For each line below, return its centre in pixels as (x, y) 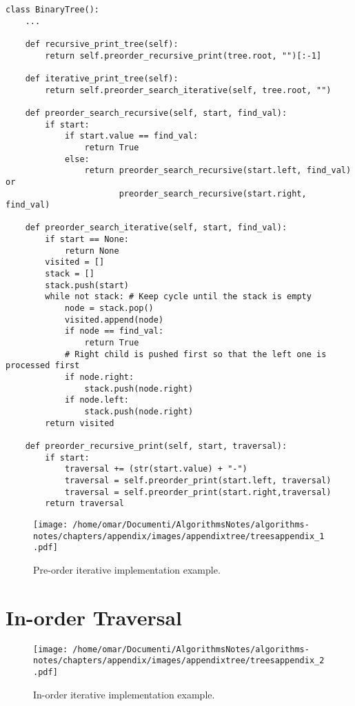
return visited (80, 423)
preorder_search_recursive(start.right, (213, 193)
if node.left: (97, 400)
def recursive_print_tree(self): (102, 44)
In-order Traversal (94, 617)
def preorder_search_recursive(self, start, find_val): (156, 113)
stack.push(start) (87, 285)
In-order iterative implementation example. (124, 694)
